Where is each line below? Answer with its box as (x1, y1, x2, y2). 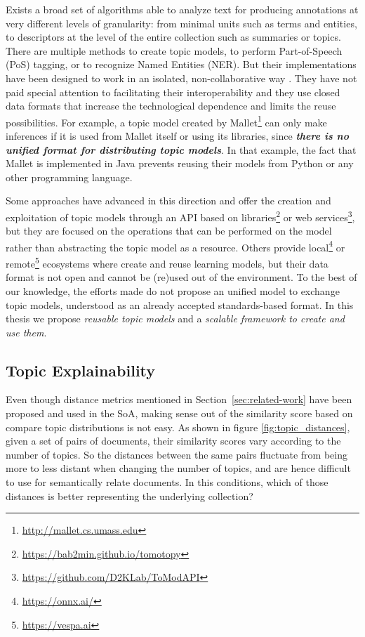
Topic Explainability (6, 359, 156, 381)
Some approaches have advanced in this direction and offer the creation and (6, 193, 331, 208)
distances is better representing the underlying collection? (6, 488, 253, 503)
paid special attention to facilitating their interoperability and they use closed (6, 84, 340, 99)
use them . (6, 324, 47, 339)
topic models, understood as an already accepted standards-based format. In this (6, 297, 354, 312)
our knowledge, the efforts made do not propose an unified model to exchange (6, 283, 340, 298)
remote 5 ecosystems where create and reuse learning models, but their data (6, 254, 328, 270)
